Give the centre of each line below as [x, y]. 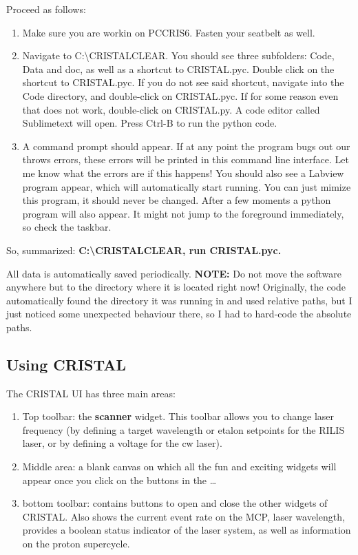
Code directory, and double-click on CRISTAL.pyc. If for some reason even [180, 95]
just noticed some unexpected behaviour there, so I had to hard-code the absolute [179, 314]
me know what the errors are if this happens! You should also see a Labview [183, 172]
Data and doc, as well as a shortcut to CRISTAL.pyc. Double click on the [178, 69]
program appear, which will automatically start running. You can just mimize [187, 186]
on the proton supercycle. [76, 544]
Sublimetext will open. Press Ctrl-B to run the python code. [150, 123]
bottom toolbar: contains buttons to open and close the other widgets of [175, 503]
